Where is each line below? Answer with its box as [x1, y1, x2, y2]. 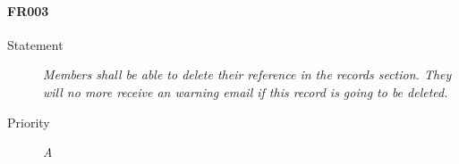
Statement [7, 35, 64, 53]
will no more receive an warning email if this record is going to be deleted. [43, 82, 448, 101]
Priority [7, 112, 50, 131]
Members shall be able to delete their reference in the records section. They [43, 65, 452, 84]
